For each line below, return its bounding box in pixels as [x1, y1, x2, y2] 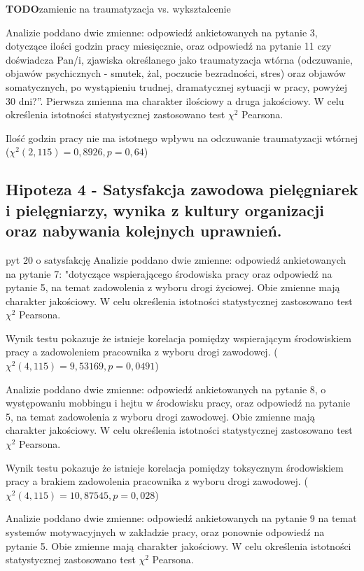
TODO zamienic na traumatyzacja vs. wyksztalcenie [6, 1, 231, 15]
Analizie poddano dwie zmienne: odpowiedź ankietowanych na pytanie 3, [6, 24, 318, 39]
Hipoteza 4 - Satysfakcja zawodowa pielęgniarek [6, 178, 358, 200]
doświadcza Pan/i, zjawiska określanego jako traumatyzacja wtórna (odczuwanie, [6, 52, 353, 66]
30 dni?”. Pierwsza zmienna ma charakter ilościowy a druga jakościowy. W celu [6, 93, 344, 108]
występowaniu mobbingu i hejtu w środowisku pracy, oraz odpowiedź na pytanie [6, 395, 351, 410]
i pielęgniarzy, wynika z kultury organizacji [6, 199, 325, 220]
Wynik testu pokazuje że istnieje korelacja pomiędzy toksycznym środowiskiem [6, 460, 344, 474]
